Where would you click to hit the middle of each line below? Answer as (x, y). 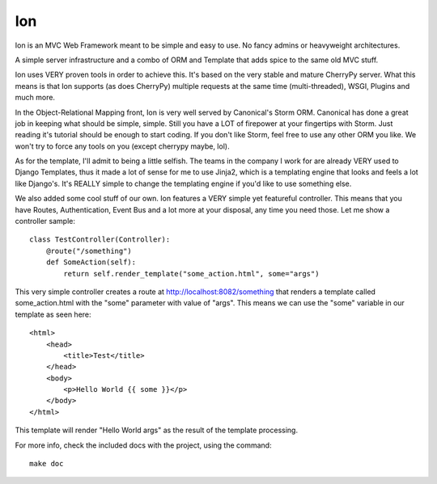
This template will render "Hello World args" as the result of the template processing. (157, 430)
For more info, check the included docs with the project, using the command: (143, 445)
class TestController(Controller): (100, 240)
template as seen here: (53, 314)
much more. (35, 98)
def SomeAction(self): (91, 262)
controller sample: (45, 221)
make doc (47, 464)
